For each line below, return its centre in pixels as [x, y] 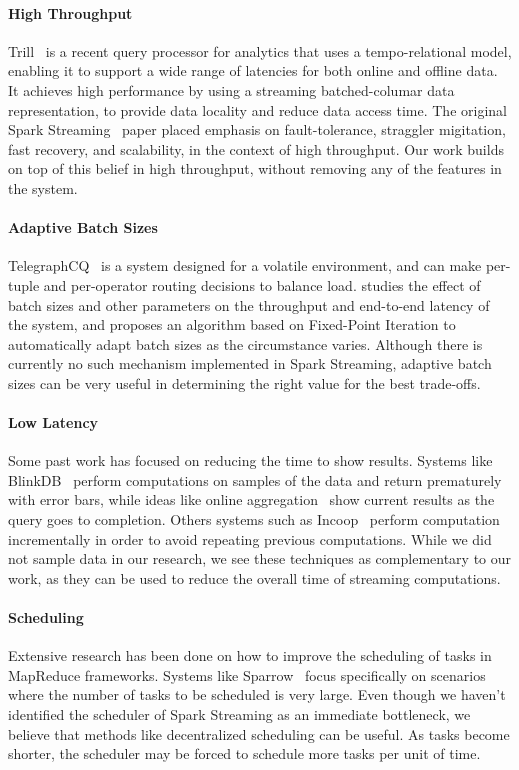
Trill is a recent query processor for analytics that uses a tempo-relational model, [260, 50]
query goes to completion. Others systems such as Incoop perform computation [254, 519]
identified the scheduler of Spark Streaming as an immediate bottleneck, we [239, 714]
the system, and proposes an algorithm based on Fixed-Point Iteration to [232, 324]
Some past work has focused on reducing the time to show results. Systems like [250, 460]
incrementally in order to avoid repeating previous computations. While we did [250, 538]
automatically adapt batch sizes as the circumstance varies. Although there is [245, 343]
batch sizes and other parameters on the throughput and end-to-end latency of [249, 304]
